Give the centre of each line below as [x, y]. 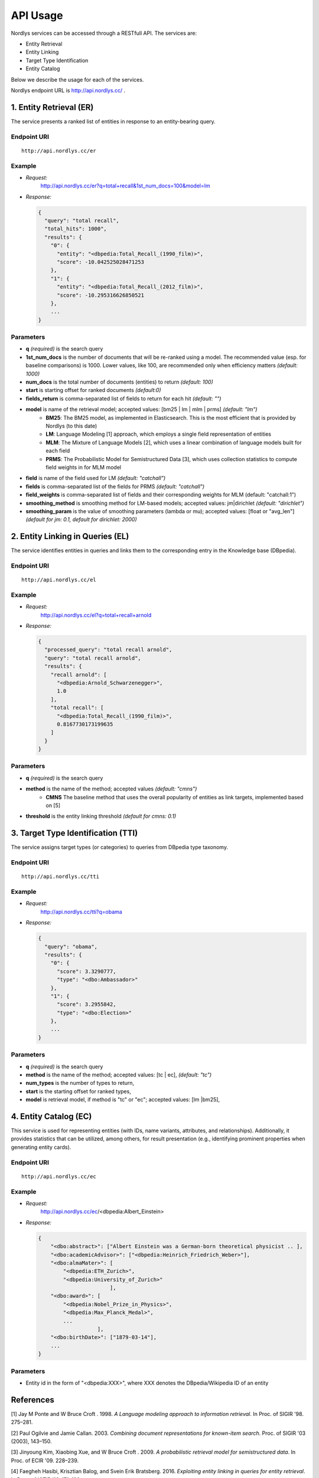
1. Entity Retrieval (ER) [52, 107]
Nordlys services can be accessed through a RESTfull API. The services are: [104, 33]
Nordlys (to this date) [71, 426]
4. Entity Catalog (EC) [51, 1116]
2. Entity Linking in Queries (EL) [70, 537]
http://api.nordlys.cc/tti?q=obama [81, 912]
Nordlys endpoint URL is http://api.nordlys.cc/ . [68, 90]
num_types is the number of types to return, [80, 1083]
